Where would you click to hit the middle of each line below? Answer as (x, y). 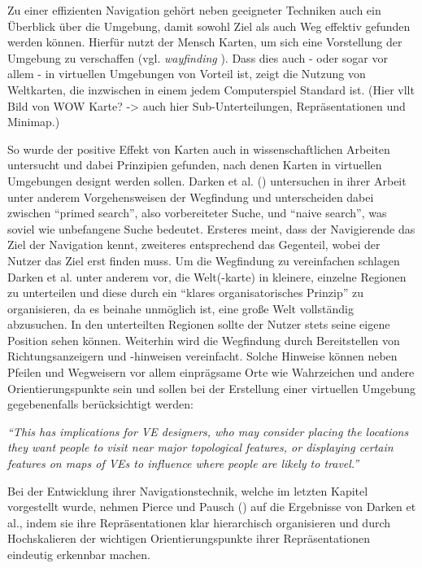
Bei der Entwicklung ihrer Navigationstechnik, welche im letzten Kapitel (188, 490)
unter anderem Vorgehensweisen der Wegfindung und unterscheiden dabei (191, 197)
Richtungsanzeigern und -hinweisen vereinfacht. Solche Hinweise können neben (202, 356)
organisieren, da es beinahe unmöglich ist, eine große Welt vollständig (181, 308)
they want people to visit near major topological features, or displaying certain (200, 447)
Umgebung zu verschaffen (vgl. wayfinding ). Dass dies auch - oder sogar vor (198, 57)
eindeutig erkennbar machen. (79, 554)
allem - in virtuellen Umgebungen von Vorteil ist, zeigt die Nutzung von (187, 74)
